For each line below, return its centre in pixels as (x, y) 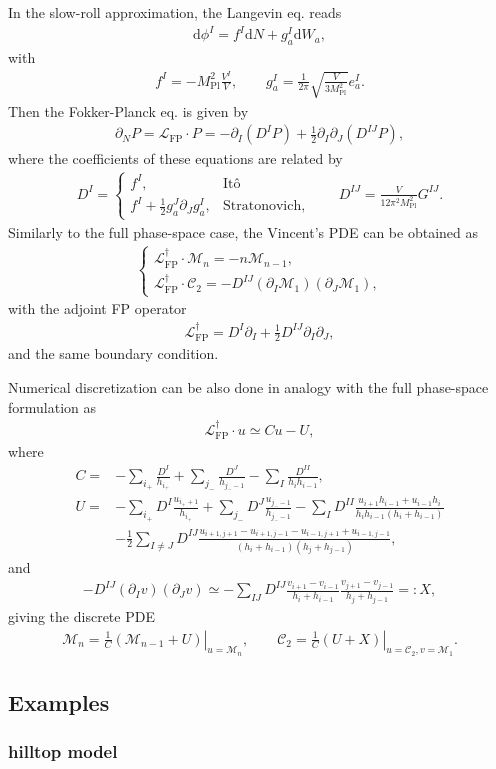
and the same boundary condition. (113, 353)
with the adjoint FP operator (97, 308)
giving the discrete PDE (81, 615)
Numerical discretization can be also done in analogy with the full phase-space (248, 387)
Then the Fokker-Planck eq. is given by (128, 110)
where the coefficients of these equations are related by (175, 157)
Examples (59, 702)
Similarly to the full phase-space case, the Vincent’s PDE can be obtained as (243, 231)
